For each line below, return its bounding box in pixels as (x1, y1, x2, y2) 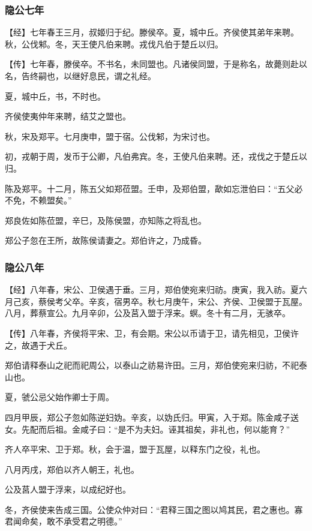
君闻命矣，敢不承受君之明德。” (5, 515, 122, 527)
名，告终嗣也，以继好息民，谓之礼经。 (5, 70, 156, 82)
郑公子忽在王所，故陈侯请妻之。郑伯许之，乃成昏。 (5, 234, 206, 247)
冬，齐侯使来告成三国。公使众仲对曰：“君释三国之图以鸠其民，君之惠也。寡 (5, 503, 303, 515)
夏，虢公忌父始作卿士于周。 (5, 391, 114, 403)
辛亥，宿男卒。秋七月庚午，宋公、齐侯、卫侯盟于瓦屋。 (88, 295, 307, 307)
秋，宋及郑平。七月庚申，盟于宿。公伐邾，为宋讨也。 (5, 130, 215, 142)
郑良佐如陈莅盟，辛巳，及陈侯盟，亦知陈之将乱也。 (5, 214, 206, 226)
